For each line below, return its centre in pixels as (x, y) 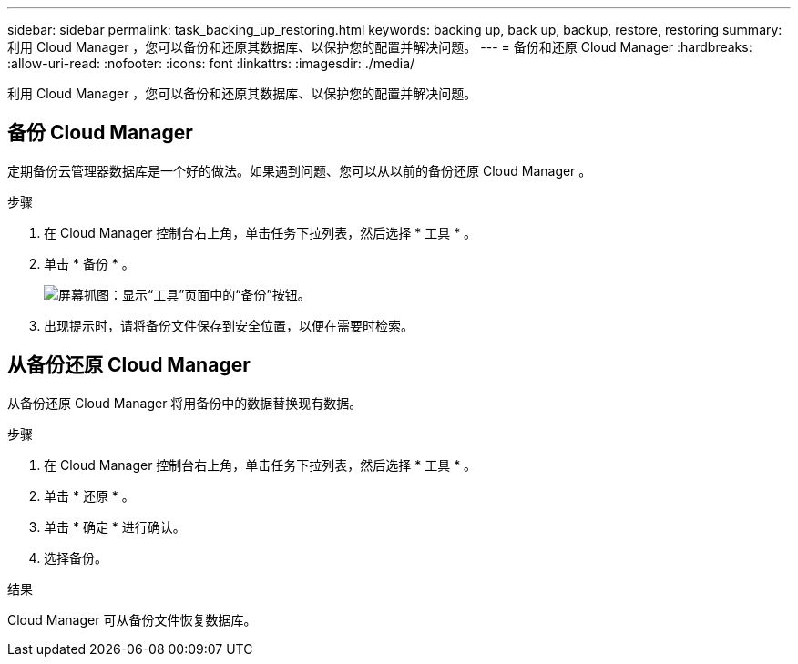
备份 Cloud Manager (100, 133)
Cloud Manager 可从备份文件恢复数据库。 (132, 619)
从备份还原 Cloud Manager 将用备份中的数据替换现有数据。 (185, 403)
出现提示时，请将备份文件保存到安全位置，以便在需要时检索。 (229, 325)
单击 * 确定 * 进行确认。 (115, 526)
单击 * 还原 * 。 (89, 495)
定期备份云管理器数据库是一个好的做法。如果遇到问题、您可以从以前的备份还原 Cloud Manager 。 (300, 170)
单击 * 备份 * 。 (89, 263)
